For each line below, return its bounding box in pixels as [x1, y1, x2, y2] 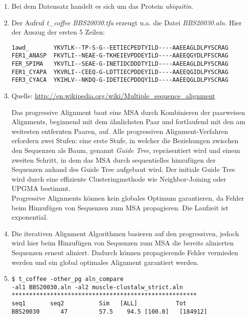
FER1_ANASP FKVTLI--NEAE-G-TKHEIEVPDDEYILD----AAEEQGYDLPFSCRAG [11, 52, 228, 59]
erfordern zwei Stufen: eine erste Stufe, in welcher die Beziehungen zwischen [11, 135, 239, 146]
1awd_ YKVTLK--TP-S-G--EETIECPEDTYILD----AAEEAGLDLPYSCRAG [11, 44, 228, 51]
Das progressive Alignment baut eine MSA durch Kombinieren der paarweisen [11, 107, 245, 117]
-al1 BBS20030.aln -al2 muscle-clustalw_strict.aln [11, 283, 183, 291]
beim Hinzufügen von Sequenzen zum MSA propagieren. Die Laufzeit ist [11, 202, 228, 212]
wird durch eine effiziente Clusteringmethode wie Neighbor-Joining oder [11, 173, 227, 184]
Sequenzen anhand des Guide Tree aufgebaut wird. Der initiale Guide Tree [11, 164, 235, 174]
